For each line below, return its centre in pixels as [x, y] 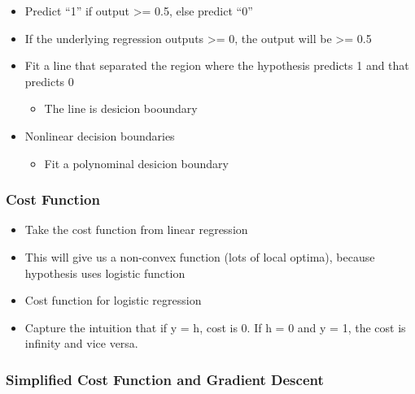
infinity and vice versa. [81, 343]
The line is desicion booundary [121, 108]
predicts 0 [49, 81]
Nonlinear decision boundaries [100, 135]
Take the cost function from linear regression [136, 229]
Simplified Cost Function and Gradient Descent [165, 379]
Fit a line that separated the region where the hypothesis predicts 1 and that [217, 65]
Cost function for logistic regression [113, 300]
